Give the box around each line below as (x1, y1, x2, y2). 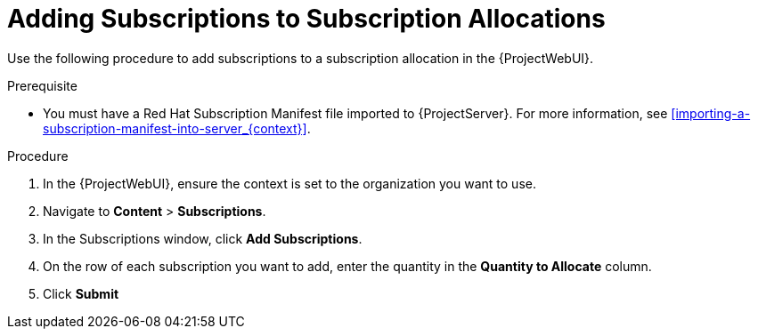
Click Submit (43, 285, 119, 301)
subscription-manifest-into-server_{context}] (43, 120, 307, 136)
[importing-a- (671, 105, 751, 121)
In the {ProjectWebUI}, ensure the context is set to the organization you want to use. (43, 175, 536, 191)
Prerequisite (7, 77, 77, 93)
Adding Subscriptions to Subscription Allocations (7, 4, 606, 34)
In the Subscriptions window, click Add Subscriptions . (43, 230, 363, 246)
